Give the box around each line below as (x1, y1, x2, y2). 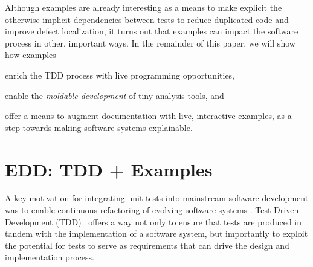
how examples (5, 48, 56, 61)
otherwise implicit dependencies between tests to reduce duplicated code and (5, 13, 289, 25)
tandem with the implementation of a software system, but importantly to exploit (5, 227, 308, 240)
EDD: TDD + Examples (5, 156, 213, 181)
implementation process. (5, 251, 94, 263)
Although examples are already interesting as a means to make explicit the (5, 1, 282, 13)
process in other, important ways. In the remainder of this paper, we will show (5, 36, 295, 49)
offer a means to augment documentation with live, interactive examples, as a (5, 109, 292, 122)
